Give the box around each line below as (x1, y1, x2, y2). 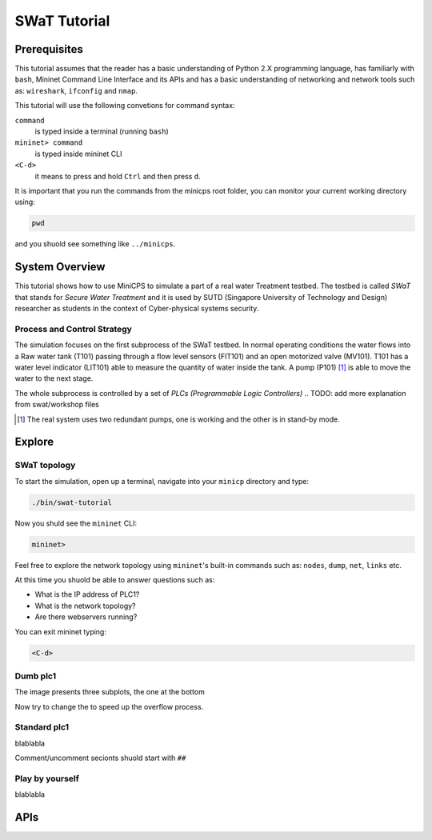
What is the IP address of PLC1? (34, 590, 140, 599)
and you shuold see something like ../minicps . (14, 239, 176, 249)
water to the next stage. (14, 374, 94, 383)
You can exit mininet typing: (14, 626, 107, 636)
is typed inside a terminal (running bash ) (34, 126, 170, 136)
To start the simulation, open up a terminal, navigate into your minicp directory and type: (14, 476, 310, 486)
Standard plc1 (14, 722, 70, 733)
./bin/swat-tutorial (31, 498, 112, 507)
